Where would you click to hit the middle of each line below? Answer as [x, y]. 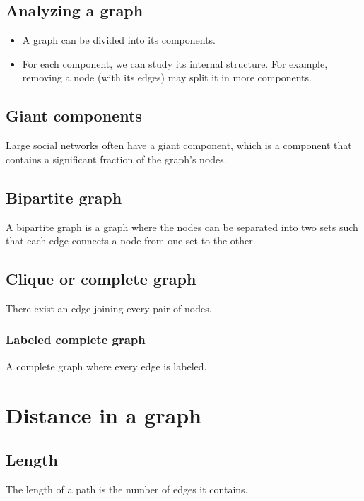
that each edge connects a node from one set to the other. [131, 241]
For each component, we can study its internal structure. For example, [175, 63]
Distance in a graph [104, 414]
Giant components [74, 116]
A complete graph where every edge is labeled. [106, 366]
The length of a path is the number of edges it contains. [127, 489]
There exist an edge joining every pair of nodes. [109, 308]
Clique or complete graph [101, 279]
